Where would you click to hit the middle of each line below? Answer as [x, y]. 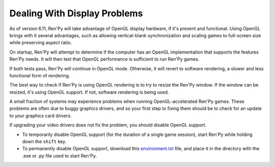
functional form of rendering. [40, 75]
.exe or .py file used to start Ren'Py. [59, 156]
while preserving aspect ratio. [41, 43]
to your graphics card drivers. [40, 116]
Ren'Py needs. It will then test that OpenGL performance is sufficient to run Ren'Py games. [104, 59]
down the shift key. [44, 142]
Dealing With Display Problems [76, 13]
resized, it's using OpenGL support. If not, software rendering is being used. [89, 92]
